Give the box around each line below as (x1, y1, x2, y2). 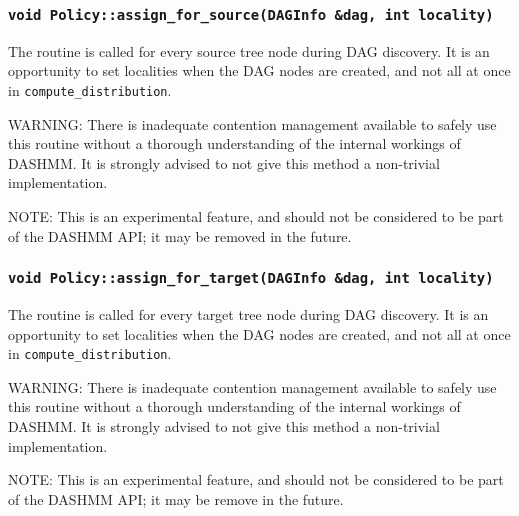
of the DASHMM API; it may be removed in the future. (8, 225, 352, 246)
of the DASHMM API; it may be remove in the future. (8, 488, 344, 509)
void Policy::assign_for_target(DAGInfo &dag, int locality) (8, 270, 494, 287)
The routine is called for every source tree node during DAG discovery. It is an (8, 40, 490, 61)
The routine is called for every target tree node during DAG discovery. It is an (8, 303, 489, 324)
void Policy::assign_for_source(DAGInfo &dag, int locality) (8, 6, 494, 23)
